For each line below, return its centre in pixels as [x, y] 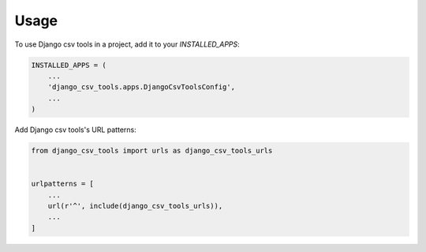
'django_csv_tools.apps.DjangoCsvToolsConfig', [142, 87]
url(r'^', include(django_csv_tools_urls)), [135, 206]
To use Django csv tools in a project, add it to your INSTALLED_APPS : [127, 44]
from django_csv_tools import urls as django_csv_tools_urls [152, 151]
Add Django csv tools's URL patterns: [76, 130]
